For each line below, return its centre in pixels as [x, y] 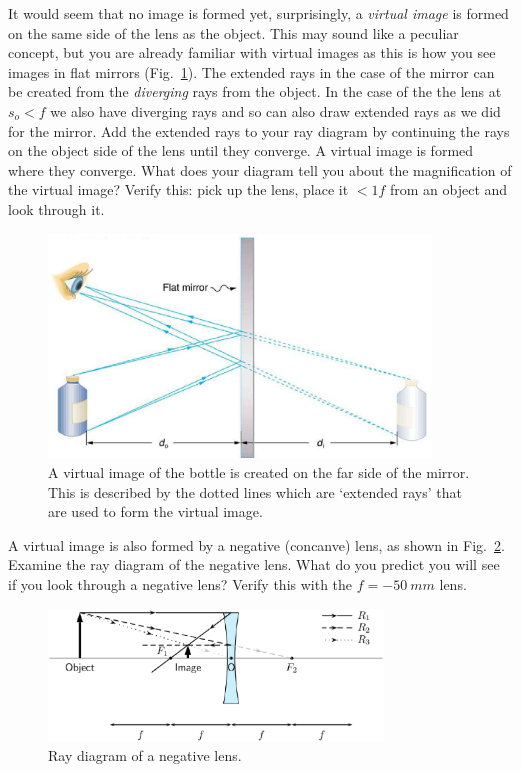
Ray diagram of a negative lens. [145, 755]
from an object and [448, 189]
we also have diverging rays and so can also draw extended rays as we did [275, 110]
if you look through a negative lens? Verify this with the [180, 583]
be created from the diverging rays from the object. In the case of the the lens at [255, 91]
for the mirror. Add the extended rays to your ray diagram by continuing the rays [259, 130]
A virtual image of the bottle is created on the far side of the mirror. [259, 471]
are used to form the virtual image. [155, 511]
